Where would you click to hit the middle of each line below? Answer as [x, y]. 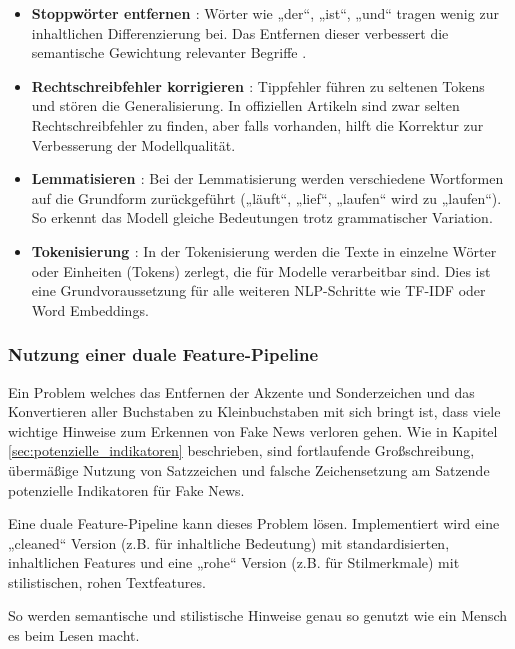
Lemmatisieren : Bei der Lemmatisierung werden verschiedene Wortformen [267, 178]
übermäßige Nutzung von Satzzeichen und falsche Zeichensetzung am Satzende [249, 469]
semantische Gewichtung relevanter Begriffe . [169, 52]
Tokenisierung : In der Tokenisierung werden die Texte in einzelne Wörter [264, 250]
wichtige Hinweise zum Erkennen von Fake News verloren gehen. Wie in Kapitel [253, 430]
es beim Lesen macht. [74, 635]
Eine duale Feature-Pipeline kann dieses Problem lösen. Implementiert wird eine [254, 523]
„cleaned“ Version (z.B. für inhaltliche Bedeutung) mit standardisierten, [229, 542]
